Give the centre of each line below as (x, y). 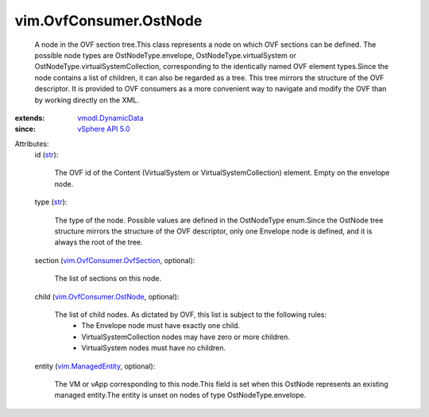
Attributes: (32, 144)
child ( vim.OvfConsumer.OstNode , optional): (107, 296)
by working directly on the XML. (87, 100)
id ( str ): (46, 155)
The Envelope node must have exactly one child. (161, 326)
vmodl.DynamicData (110, 118)
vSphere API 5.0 (104, 129)
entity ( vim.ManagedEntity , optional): (95, 366)
